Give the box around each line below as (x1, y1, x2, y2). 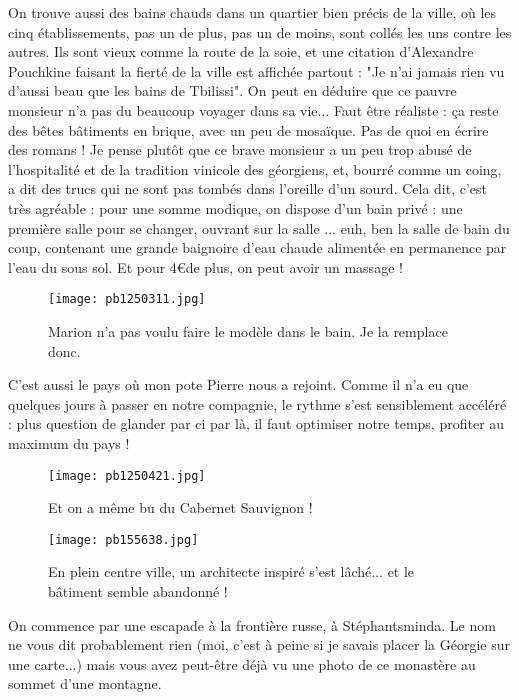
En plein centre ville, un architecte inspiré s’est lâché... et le (48, 561, 415, 582)
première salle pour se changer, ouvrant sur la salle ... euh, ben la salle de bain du (8, 217, 510, 238)
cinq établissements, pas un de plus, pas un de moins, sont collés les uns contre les (8, 21, 512, 42)
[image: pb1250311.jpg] (48, 292, 206, 307)
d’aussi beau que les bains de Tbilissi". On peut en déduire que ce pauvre (8, 80, 457, 101)
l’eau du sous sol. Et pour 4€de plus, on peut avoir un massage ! (8, 256, 403, 277)
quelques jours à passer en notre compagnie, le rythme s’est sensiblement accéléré (8, 393, 507, 414)
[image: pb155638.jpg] (48, 532, 199, 547)
